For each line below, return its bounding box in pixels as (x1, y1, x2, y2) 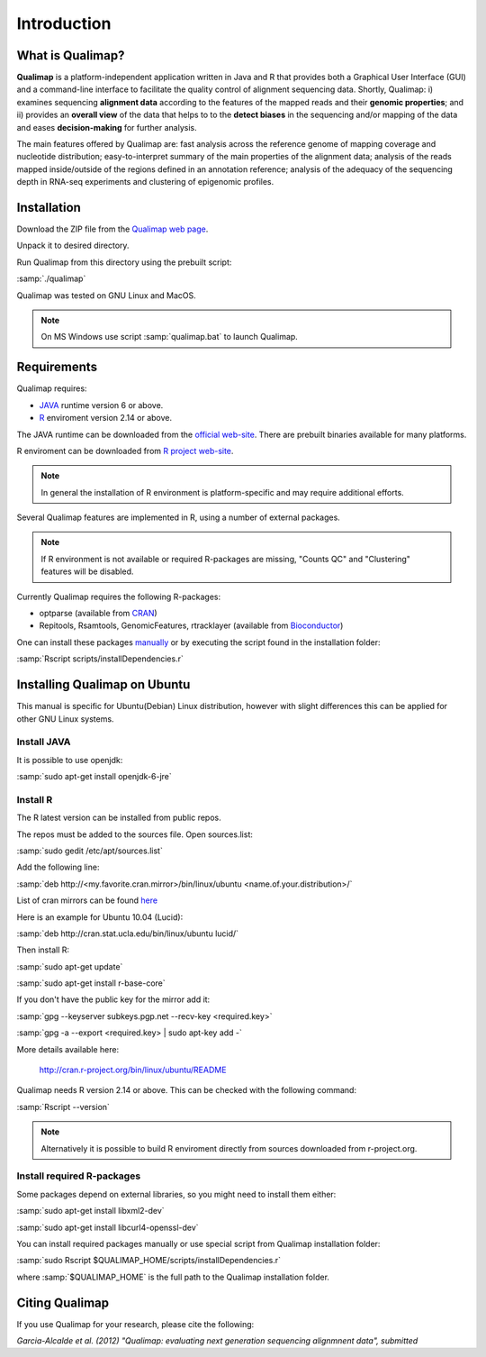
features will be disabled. (40, 566, 134, 577)
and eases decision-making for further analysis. (16, 122, 197, 132)
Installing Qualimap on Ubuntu (16, 677, 191, 693)
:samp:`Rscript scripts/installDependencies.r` (16, 653, 184, 664)
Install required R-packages (16, 1170, 141, 1182)
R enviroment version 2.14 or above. (39, 413, 173, 423)
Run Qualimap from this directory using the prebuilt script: (16, 257, 232, 268)
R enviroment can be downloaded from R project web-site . (16, 445, 234, 456)
